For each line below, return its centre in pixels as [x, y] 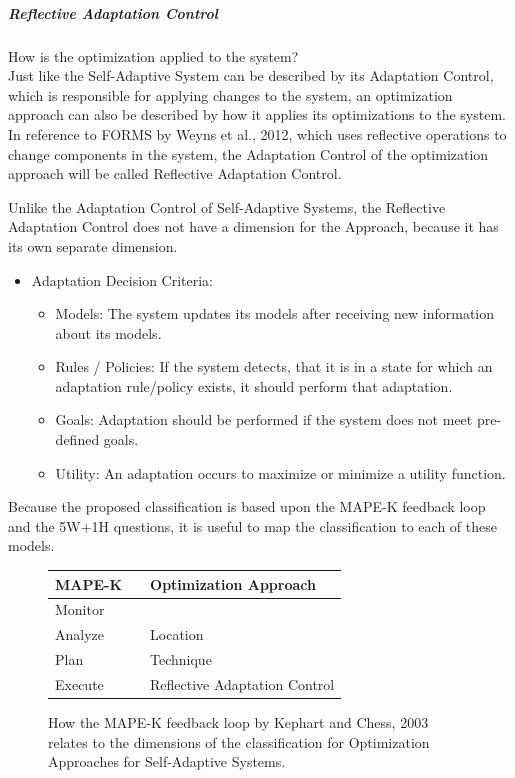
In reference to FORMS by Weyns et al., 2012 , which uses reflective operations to [257, 133]
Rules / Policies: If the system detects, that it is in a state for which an [274, 366]
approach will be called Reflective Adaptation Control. [175, 173]
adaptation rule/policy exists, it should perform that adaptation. [254, 385]
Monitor [80, 609]
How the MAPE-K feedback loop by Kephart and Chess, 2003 [238, 722]
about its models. [108, 332]
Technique [181, 659]
